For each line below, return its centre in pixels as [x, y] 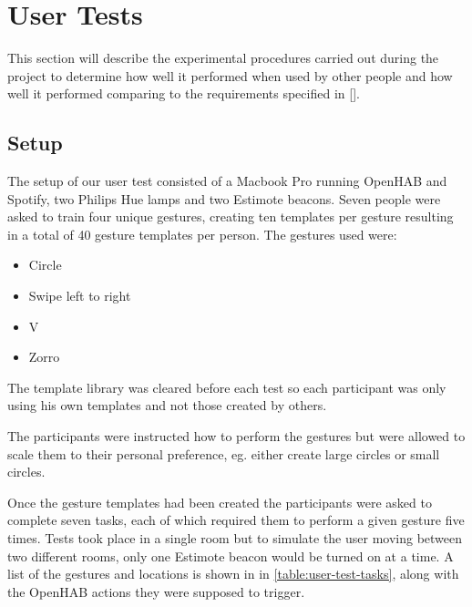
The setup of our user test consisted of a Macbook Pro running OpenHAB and [227, 181]
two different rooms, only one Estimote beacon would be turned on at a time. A [231, 556]
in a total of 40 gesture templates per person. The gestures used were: [202, 234]
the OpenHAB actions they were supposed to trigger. [156, 591]
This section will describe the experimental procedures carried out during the [223, 58]
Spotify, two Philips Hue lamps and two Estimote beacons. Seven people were [224, 198]
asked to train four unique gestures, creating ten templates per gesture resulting [231, 216]
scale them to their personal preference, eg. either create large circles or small [224, 453]
